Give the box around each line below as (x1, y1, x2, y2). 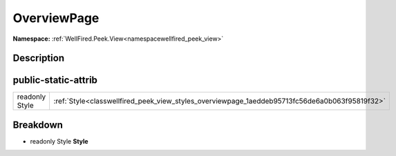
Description (12, 52, 65, 64)
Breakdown (12, 119, 64, 130)
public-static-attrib (12, 75, 98, 86)
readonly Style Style (30, 137, 89, 145)
